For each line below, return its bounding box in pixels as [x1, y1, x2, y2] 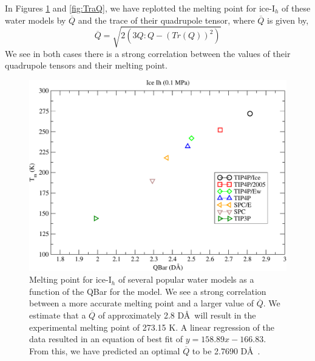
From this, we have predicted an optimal [29, 344, 180, 357]
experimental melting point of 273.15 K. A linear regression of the [29, 320, 274, 333]
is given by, [267, 13, 309, 26]
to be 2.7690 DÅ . [192, 344, 260, 357]
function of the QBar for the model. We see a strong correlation [29, 285, 266, 297]
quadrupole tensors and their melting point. [5, 59, 168, 72]
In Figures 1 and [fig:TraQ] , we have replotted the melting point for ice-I [5, 2, 275, 14]
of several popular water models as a [118, 273, 254, 286]
